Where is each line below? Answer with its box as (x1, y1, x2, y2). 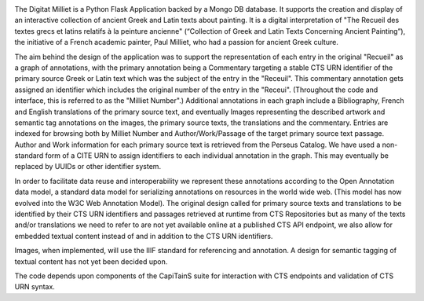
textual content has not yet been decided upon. (14, 256, 168, 266)
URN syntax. (14, 282, 55, 292)
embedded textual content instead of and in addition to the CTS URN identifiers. (14, 231, 273, 240)
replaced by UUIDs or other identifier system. (14, 162, 161, 171)
